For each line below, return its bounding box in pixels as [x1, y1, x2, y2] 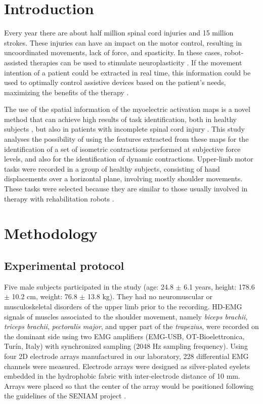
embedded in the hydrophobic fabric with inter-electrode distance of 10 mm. [4, 371, 240, 381]
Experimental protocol [4, 257, 124, 273]
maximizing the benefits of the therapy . [4, 87, 129, 97]
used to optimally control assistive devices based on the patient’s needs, [4, 77, 226, 88]
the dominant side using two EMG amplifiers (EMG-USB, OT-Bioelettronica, [4, 331, 245, 341]
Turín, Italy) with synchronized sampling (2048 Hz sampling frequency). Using [4, 341, 248, 351]
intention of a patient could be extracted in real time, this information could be [4, 67, 251, 77]
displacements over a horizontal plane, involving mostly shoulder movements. [4, 173, 243, 184]
